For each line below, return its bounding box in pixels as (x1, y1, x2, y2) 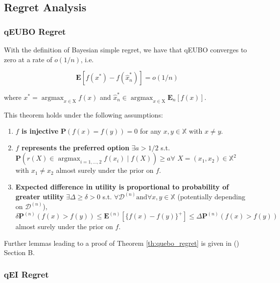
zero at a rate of (4, 54, 52, 64)
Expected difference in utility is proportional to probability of (15, 182, 229, 192)
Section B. (4, 247, 35, 258)
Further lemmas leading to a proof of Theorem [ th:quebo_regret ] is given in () (4, 237, 239, 248)
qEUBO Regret (4, 25, 66, 37)
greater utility (15, 191, 64, 202)
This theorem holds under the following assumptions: (4, 109, 163, 119)
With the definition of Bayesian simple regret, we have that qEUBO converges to (4, 45, 247, 54)
